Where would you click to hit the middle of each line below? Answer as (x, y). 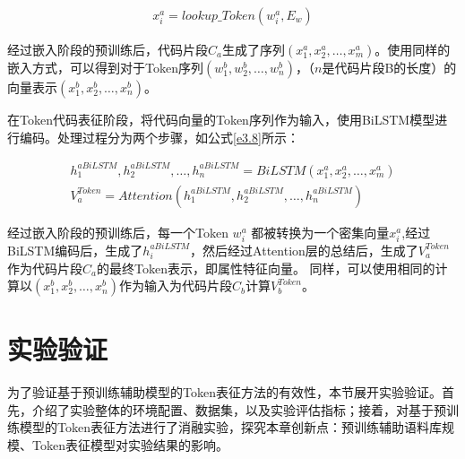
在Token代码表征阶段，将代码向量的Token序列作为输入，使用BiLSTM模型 (221, 120)
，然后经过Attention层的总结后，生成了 (304, 250)
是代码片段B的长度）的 (389, 68)
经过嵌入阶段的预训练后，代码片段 (108, 50)
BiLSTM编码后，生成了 (75, 250)
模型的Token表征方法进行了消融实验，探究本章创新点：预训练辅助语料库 (230, 427)
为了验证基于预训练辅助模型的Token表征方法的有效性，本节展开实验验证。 (224, 392)
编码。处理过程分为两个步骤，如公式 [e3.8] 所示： (159, 137)
